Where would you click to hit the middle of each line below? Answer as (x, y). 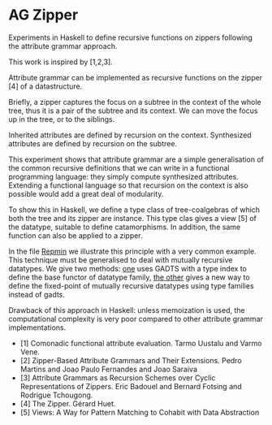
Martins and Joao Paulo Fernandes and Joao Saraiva (108, 369)
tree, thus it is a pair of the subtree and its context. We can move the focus (133, 111)
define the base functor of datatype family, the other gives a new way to (129, 277)
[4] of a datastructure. (45, 86)
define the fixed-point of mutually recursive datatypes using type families (131, 285)
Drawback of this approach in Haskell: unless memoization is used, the (127, 310)
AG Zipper (43, 15)
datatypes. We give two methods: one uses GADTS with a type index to (128, 268)
